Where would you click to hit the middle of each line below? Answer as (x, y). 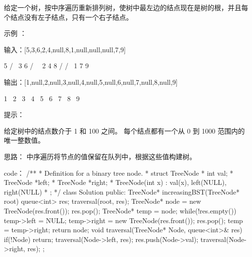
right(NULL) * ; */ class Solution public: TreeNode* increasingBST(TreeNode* (122, 191)
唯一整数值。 (24, 140)
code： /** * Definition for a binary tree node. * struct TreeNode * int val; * (119, 173)
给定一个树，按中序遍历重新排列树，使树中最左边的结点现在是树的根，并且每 (126, 7)
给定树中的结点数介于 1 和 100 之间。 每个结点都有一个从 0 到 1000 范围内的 (124, 130)
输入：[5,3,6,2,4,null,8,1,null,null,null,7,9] (65, 49)
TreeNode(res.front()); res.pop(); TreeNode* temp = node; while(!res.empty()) (120, 210)
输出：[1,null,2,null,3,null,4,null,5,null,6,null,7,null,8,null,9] (91, 82)
